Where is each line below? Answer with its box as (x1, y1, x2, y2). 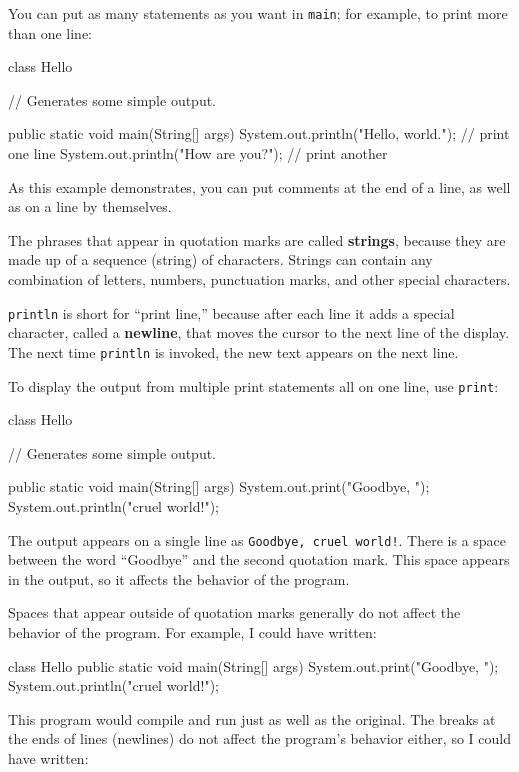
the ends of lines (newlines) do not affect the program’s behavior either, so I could (8, 728, 511, 749)
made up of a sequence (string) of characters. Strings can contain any (8, 249, 433, 270)
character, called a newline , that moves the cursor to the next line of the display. (8, 322, 510, 343)
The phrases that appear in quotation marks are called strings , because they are (8, 229, 506, 250)
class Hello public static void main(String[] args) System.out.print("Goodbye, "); (8, 655, 499, 676)
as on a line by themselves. (8, 196, 172, 217)
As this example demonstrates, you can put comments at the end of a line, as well (8, 176, 511, 197)
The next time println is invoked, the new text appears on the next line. (8, 341, 459, 362)
